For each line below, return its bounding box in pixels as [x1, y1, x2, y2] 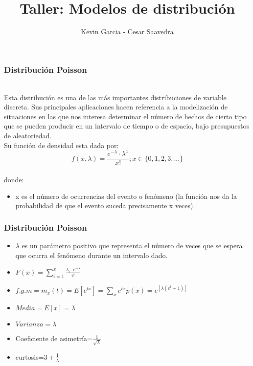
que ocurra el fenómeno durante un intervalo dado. [15, 250, 168, 260]
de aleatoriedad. [4, 130, 52, 140]
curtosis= [15, 351, 44, 362]
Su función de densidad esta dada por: [4, 140, 119, 150]
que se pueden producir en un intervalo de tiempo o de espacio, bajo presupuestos [4, 121, 250, 131]
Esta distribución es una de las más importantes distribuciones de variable [4, 92, 227, 102]
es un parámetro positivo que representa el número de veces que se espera [22, 240, 243, 250]
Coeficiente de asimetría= [15, 333, 93, 344]
